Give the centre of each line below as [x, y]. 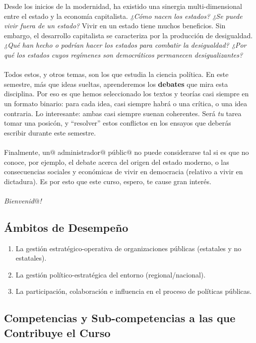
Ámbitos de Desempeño [66, 227]
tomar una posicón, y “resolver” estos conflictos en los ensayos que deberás [118, 123]
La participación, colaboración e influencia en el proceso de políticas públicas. [134, 291]
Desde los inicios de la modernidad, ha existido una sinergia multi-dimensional [123, 6]
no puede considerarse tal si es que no [192, 152]
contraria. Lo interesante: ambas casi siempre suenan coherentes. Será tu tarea [123, 113]
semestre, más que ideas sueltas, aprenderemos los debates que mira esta [116, 84]
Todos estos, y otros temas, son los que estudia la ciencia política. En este [116, 74]
